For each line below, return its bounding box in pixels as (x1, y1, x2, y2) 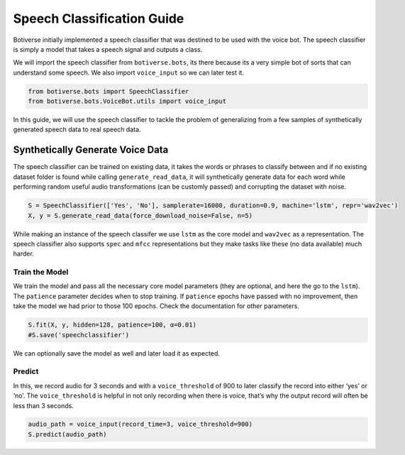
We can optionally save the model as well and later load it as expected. (13, 349, 220, 358)
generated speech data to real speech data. (13, 125, 141, 134)
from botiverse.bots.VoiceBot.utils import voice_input (28, 97, 227, 106)
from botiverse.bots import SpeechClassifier (28, 87, 189, 95)
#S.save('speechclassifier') (28, 331, 130, 339)
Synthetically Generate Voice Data (13, 144, 169, 156)
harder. (13, 249, 35, 258)
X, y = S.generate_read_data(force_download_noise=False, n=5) (28, 212, 253, 219)
